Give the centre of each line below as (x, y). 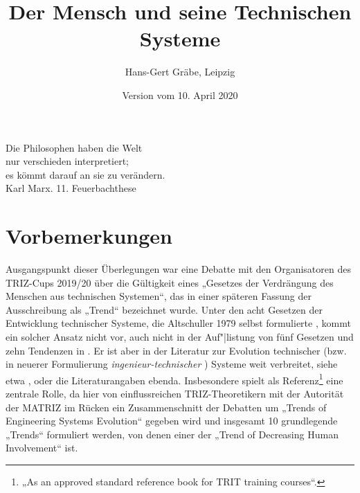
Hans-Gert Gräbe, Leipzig (180, 72)
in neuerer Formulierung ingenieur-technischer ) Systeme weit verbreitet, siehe (172, 364)
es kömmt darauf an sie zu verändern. (85, 174)
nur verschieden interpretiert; (67, 161)
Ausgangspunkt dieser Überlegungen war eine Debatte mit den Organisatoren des (178, 269)
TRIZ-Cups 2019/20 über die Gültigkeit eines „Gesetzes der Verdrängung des (170, 282)
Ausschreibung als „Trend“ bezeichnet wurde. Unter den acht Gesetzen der (164, 309)
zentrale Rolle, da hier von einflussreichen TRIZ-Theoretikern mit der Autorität (175, 393)
